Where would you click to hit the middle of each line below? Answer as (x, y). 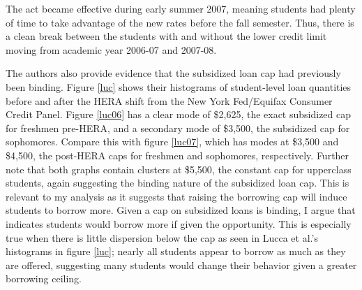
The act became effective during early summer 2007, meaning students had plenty (181, 8)
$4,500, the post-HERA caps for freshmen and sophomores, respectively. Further (178, 155)
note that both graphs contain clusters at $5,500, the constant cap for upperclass (179, 169)
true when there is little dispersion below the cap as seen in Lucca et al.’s (162, 237)
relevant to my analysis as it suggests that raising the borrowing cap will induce (176, 196)
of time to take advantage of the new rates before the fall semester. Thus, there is (180, 22)
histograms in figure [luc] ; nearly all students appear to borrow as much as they (176, 251)
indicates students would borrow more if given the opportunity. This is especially (179, 223)
